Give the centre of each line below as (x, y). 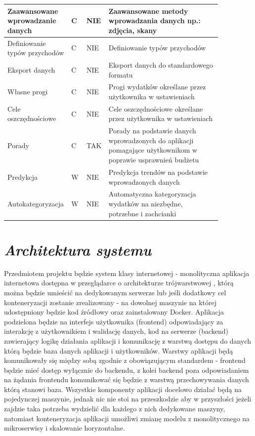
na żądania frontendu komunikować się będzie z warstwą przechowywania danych (127, 379)
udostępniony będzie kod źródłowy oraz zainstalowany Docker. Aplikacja (114, 312)
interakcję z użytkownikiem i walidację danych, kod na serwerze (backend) (116, 331)
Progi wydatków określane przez (157, 87)
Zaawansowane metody (148, 11)
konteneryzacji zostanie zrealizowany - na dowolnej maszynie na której (110, 302)
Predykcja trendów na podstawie (158, 172)
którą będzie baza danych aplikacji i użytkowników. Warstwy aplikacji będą (119, 350)
